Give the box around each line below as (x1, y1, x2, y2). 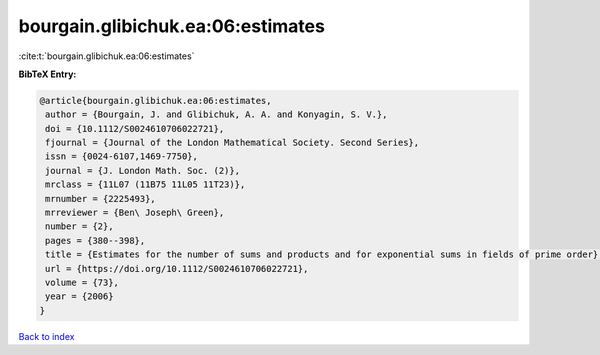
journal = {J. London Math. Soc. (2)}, (45, 165, 240, 176)
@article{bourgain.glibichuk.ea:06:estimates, (39, 95, 272, 106)
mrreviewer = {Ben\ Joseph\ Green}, (45, 207, 225, 219)
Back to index (18, 330, 75, 342)
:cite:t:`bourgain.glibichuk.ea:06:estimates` (18, 50, 195, 62)
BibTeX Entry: (18, 68, 77, 80)
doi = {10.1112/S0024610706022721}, (45, 123, 225, 134)
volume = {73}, (45, 277, 120, 288)
